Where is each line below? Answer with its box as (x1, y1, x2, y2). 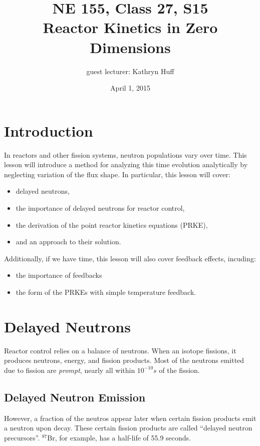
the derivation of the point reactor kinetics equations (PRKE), (16, 219, 208, 230)
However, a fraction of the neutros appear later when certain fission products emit (4, 412, 256, 423)
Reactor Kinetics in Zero (43, 17, 218, 38)
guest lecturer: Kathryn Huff (86, 66, 174, 76)
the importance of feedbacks (16, 270, 102, 280)
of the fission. (159, 364, 200, 375)
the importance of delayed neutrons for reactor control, (16, 203, 185, 213)
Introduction (4, 120, 93, 141)
